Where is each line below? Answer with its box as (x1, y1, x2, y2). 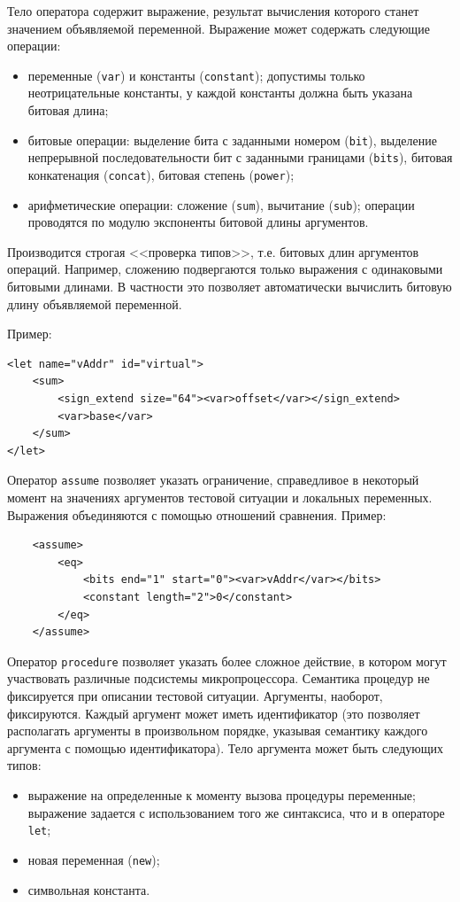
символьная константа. (27, 880, 150, 898)
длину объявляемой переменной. (7, 294, 182, 313)
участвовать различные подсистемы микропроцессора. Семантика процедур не (7, 669, 430, 688)
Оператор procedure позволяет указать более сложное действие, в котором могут (7, 651, 447, 670)
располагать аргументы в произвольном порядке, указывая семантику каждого (7, 721, 428, 740)
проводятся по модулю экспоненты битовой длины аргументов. (27, 213, 369, 231)
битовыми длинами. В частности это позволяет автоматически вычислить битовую (7, 277, 452, 296)
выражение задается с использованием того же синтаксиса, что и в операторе (27, 803, 445, 821)
